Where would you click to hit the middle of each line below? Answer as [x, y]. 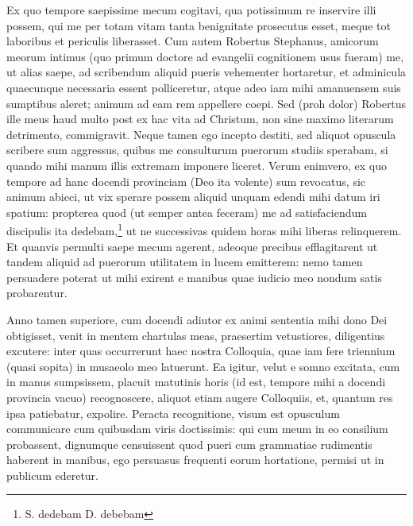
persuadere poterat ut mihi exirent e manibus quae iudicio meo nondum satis [194, 277]
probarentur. [37, 293]
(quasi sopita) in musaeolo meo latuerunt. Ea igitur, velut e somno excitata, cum [203, 366]
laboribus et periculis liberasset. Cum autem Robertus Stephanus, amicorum [193, 41]
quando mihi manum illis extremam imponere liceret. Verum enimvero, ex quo [197, 165]
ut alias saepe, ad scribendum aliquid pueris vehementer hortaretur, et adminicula [206, 72]
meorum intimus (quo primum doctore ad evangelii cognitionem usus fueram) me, [205, 56]
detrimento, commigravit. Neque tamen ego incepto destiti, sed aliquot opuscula [201, 134]
